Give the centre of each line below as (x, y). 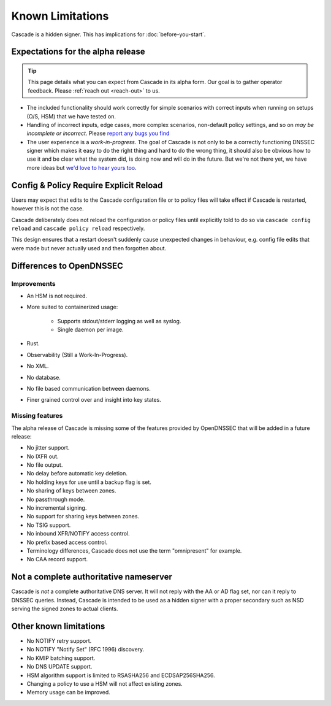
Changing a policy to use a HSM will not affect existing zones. (105, 683)
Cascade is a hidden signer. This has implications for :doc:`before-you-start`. (108, 34)
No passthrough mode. (56, 499)
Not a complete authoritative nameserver (92, 577)
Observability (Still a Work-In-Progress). (77, 355)
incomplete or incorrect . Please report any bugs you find (98, 133)
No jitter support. (48, 448)
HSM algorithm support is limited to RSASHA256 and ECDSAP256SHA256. (121, 675)
